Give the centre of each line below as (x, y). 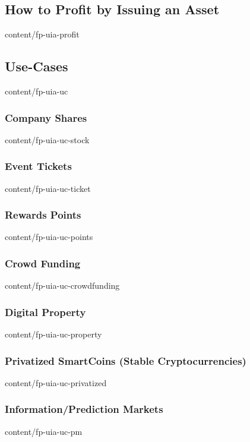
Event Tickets (38, 166)
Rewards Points (43, 215)
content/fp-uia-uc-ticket (48, 188)
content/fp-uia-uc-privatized (56, 382)
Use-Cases (37, 66)
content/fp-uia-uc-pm (44, 431)
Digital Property (45, 312)
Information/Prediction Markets (84, 409)
